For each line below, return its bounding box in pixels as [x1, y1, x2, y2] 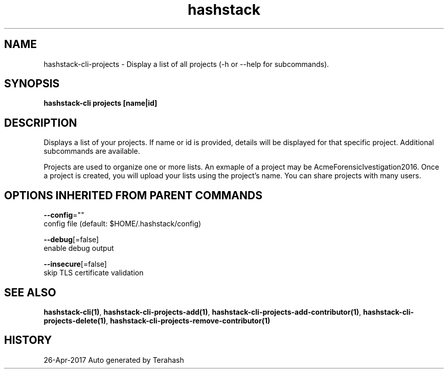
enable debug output [43, 244, 114, 253]
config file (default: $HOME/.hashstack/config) [43, 219, 201, 228]
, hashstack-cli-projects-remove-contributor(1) [106, 316, 271, 325]
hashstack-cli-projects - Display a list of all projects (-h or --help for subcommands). [43, 59, 329, 68]
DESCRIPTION [4, 116, 77, 129]
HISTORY [4, 334, 52, 347]
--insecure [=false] [43, 260, 107, 269]
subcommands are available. [43, 147, 140, 156]
